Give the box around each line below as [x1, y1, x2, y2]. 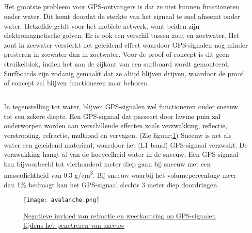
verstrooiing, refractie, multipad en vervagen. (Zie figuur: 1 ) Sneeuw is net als [4, 130, 232, 140]
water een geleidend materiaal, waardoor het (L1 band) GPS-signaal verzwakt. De [4, 139, 248, 150]
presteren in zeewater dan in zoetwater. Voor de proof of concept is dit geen [4, 49, 229, 59]
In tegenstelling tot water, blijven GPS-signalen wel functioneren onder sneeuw [4, 101, 238, 112]
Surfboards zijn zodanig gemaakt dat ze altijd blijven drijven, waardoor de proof [4, 68, 243, 78]
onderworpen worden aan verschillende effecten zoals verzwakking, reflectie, [4, 120, 227, 131]
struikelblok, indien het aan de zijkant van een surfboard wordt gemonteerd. [4, 58, 230, 68]
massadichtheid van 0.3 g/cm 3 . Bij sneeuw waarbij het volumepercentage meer [4, 168, 236, 180]
